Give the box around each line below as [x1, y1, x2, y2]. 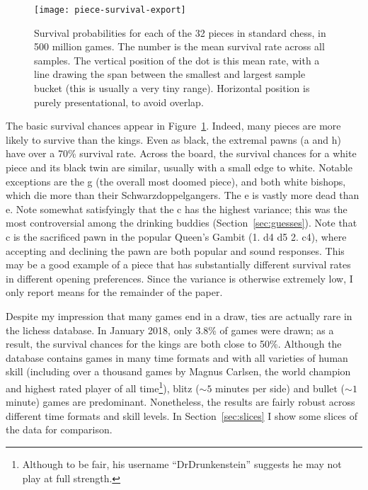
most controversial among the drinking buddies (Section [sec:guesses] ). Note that [6, 215, 357, 230]
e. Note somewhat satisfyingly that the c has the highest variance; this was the [6, 201, 347, 216]
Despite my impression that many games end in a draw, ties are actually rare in [6, 308, 352, 323]
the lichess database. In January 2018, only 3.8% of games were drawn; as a [6, 322, 334, 337]
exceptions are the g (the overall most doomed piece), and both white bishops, [6, 173, 346, 188]
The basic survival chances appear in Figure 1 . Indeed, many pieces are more [6, 118, 341, 133]
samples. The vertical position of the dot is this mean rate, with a [34, 52, 320, 67]
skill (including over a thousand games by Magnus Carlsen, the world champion [6, 364, 351, 379]
